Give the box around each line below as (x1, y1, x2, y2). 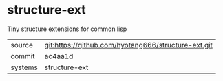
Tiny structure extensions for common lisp (7, 25, 127, 33)
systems (10, 62, 38, 72)
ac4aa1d (44, 51, 74, 60)
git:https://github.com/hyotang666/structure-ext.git (44, 40, 213, 49)
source (10, 40, 33, 49)
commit (10, 51, 35, 60)
